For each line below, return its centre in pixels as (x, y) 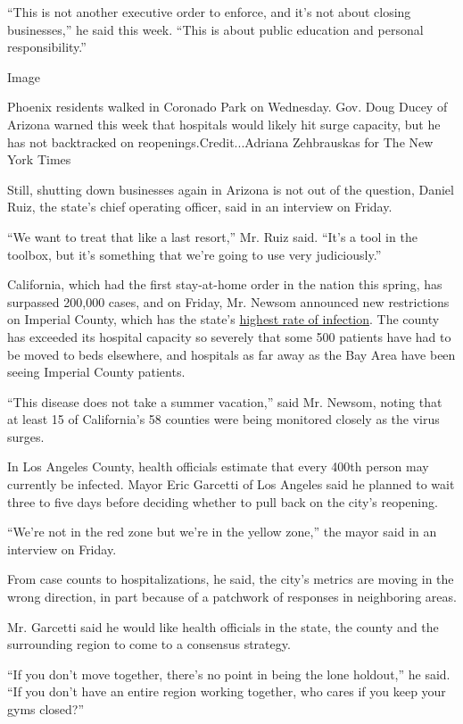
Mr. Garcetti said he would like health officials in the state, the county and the (223, 626)
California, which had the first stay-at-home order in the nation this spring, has (225, 284)
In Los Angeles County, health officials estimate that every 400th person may (218, 466)
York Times (39, 159)
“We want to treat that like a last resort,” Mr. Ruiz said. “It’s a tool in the (212, 236)
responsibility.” (47, 47)
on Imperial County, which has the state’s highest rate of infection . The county (223, 319)
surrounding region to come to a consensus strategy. (149, 644)
